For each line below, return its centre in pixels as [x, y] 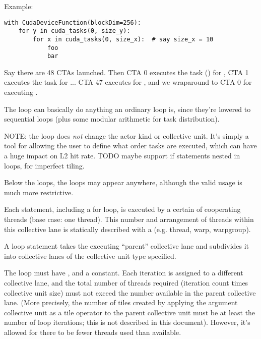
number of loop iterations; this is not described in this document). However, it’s [127, 322]
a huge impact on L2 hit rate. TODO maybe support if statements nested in [122, 156]
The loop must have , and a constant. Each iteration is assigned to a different [124, 273]
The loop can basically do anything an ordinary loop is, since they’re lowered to [127, 109]
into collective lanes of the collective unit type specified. [90, 256]
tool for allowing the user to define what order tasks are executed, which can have [130, 146]
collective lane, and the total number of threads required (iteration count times [126, 282]
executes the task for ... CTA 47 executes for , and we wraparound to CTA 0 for [128, 82]
